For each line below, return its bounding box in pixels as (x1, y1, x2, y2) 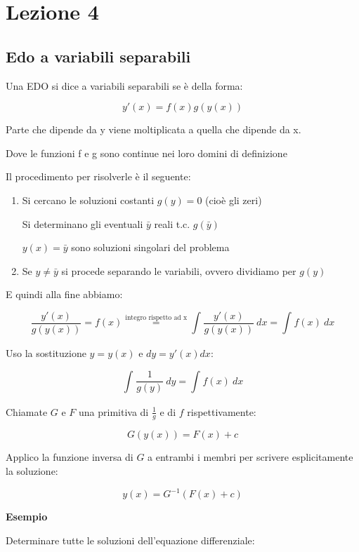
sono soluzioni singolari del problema (71, 240, 230, 255)
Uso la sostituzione (6, 346, 86, 361)
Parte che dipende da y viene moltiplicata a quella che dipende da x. (6, 122, 301, 137)
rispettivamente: (187, 404, 256, 419)
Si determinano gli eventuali (22, 216, 143, 231)
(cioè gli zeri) (205, 192, 262, 207)
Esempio (6, 509, 48, 524)
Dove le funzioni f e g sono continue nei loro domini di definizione (6, 145, 287, 160)
